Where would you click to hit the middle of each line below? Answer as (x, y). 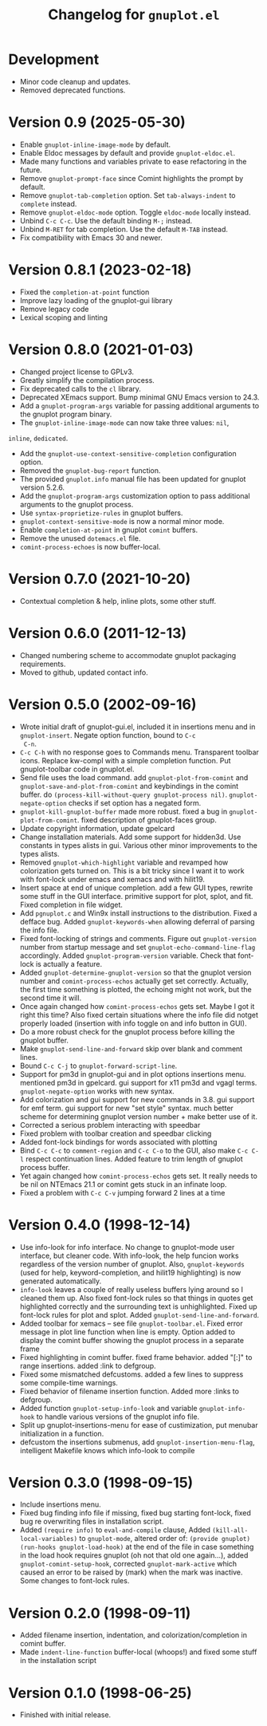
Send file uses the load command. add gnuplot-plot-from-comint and (134, 777)
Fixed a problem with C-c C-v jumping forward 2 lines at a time (122, 1192)
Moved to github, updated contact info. (84, 672)
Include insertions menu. (60, 1504)
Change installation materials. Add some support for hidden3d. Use (130, 837)
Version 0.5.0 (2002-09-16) (102, 704)
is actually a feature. (69, 963)
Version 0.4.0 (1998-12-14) (100, 1225)
